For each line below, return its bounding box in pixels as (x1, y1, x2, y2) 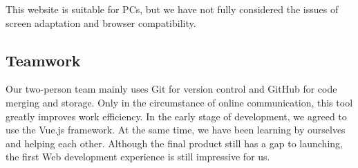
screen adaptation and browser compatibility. (6, 15, 196, 30)
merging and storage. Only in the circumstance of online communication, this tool (6, 95, 353, 109)
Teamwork (6, 49, 81, 71)
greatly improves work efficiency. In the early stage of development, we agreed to (6, 109, 347, 123)
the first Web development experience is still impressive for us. (6, 149, 270, 164)
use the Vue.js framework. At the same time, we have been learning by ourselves (6, 122, 346, 137)
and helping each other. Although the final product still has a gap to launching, (6, 136, 343, 150)
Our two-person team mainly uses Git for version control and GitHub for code (6, 82, 337, 96)
